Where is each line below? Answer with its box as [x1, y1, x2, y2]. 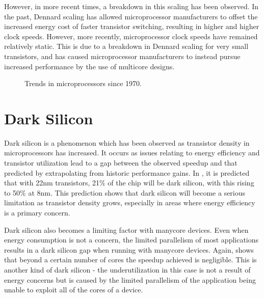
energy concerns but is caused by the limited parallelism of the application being [4, 274, 256, 285]
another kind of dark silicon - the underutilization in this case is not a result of [4, 264, 251, 275]
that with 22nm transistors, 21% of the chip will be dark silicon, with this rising [4, 177, 254, 188]
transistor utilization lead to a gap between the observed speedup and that [4, 157, 237, 168]
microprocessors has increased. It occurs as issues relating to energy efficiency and [4, 147, 260, 158]
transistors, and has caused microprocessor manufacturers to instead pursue [4, 50, 241, 61]
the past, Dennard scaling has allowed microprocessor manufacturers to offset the [4, 11, 258, 21]
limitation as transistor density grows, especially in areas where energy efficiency [4, 197, 255, 208]
